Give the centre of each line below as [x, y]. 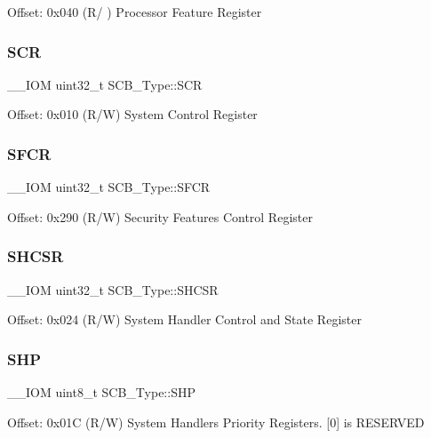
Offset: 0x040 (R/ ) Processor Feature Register [135, 12]
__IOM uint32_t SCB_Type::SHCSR [113, 289]
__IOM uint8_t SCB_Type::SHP [101, 392]
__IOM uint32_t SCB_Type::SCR [105, 84]
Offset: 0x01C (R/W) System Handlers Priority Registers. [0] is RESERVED [216, 422]
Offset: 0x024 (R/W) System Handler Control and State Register [184, 319]
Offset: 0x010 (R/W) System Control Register [132, 114]
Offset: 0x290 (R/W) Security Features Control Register [160, 216]
